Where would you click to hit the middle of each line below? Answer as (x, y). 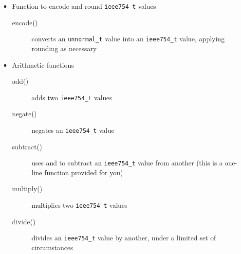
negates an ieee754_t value (73, 130)
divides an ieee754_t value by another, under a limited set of (124, 238)
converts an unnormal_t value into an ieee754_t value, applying (128, 39)
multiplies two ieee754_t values (79, 205)
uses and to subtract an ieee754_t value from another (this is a (127, 163)
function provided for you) (84, 172)
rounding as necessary (64, 48)
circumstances (52, 247)
